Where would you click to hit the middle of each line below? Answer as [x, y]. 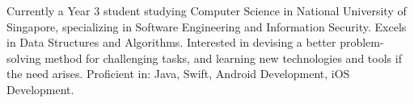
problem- [362, 42]
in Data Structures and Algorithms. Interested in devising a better [171, 42]
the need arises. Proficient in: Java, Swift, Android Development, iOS [178, 74]
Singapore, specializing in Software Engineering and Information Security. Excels [207, 26]
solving [24, 58]
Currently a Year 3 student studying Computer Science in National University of [207, 10]
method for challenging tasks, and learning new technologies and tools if [223, 58]
